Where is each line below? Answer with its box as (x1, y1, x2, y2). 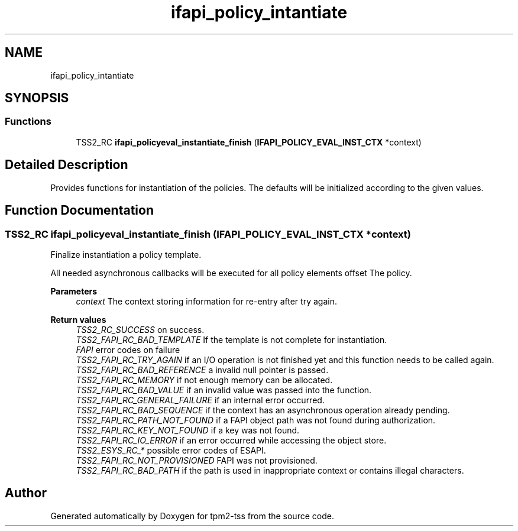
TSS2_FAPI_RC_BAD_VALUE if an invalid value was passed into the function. (76, 384, 372, 395)
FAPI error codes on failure (76, 344, 180, 355)
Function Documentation (5, 203, 154, 218)
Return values (50, 314, 106, 325)
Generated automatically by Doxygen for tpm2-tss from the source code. (50, 510, 334, 521)
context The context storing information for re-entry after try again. (76, 296, 337, 306)
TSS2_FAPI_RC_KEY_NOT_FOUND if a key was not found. (76, 425, 300, 435)
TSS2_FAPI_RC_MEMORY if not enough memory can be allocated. (76, 374, 333, 385)
